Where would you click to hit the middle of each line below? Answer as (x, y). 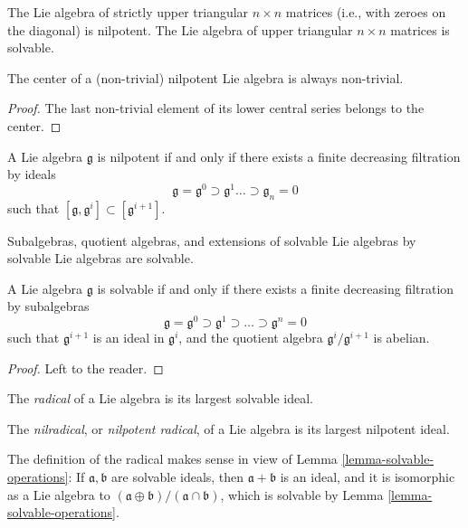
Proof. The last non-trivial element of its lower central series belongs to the (216, 108)
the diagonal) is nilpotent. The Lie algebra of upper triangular (180, 29)
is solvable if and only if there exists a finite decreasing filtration (276, 288)
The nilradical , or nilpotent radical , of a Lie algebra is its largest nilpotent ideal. (229, 428)
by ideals (32, 174)
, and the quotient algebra (251, 338)
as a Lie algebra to (59, 494)
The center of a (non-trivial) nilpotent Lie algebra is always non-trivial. (205, 77)
